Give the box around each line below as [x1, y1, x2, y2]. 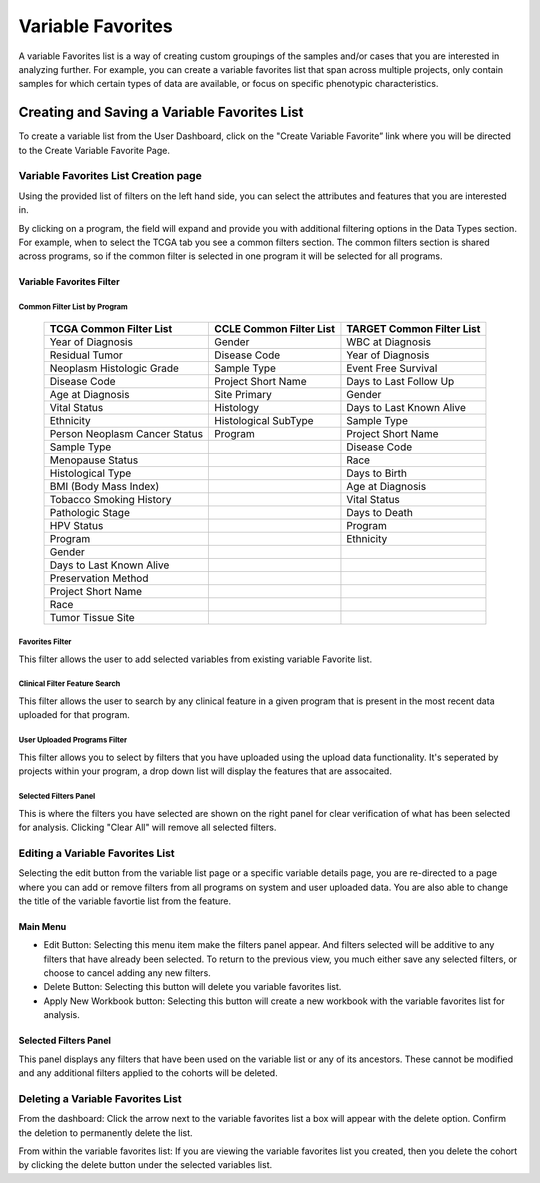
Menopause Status [49, 453, 139, 467]
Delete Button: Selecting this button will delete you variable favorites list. [43, 981, 342, 993]
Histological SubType [214, 413, 314, 427]
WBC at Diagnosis [346, 335, 432, 349]
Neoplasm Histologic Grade [49, 361, 180, 375]
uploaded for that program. [18, 709, 130, 721]
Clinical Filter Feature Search [18, 679, 121, 689]
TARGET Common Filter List [346, 321, 481, 335]
